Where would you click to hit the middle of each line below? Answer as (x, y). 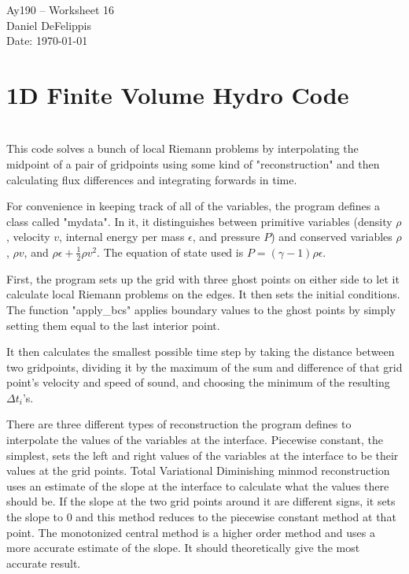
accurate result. (44, 563)
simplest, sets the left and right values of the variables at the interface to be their (203, 455)
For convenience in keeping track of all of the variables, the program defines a (193, 206)
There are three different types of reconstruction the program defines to (179, 424)
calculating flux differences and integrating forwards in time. (152, 179)
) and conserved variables (332, 237)
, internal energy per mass (122, 237)
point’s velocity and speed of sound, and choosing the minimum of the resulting (198, 382)
